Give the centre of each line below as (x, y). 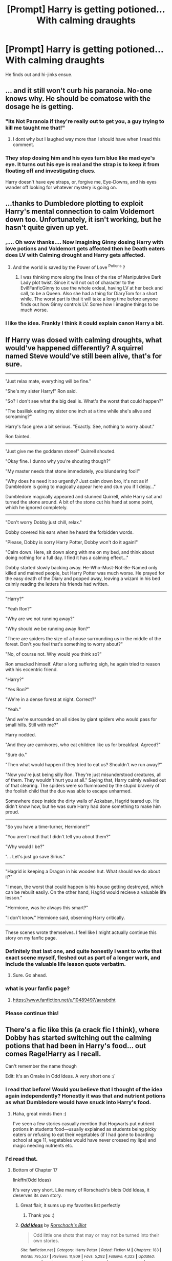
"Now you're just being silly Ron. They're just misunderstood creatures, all (83, 774)
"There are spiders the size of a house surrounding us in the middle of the (83, 638)
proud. (12, 812)
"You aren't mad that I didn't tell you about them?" (58, 836)
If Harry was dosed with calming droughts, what (84, 340)
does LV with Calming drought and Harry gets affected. (75, 255)
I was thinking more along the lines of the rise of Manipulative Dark (91, 277)
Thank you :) (41, 1215)
